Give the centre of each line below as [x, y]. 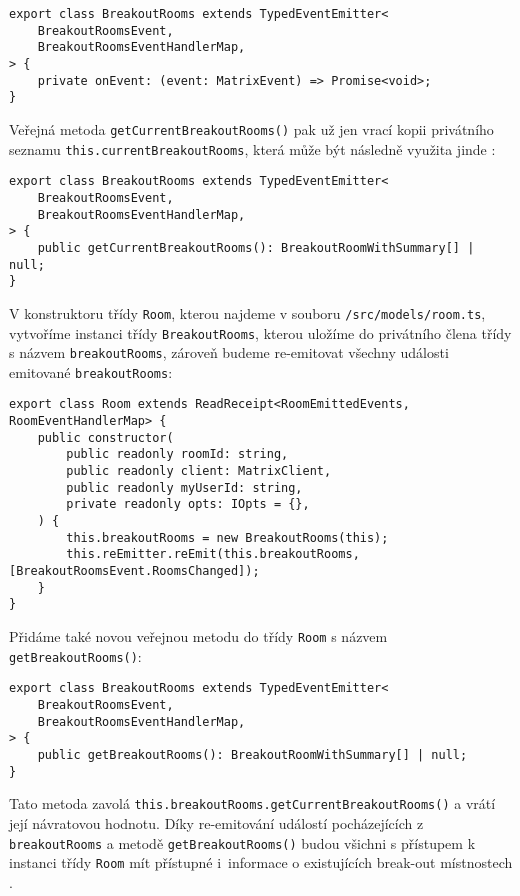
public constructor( [105, 437]
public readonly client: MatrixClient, [199, 471]
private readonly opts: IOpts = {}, [188, 504]
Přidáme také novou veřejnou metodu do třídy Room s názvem [198, 636]
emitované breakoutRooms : [91, 371]
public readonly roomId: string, [177, 454]
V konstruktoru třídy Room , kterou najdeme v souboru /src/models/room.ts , [247, 312]
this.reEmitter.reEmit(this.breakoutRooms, [213, 554]
